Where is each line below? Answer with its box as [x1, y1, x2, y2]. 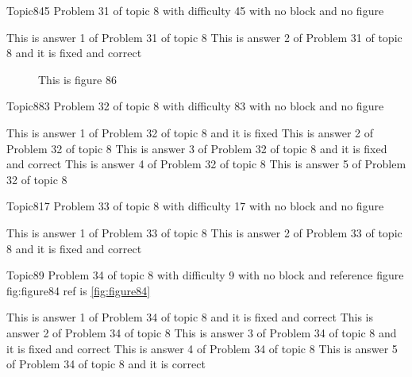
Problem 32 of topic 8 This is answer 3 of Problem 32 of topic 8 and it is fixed [6, 140, 387, 156]
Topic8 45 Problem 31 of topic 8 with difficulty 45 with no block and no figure [6, 2, 384, 18]
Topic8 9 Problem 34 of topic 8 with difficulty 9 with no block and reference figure [6, 267, 404, 283]
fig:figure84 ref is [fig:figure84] [6, 282, 151, 298]
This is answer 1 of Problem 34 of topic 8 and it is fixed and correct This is [6, 309, 373, 325]
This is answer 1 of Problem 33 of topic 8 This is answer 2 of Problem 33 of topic [6, 224, 402, 240]
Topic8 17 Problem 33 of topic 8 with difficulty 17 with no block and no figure [6, 198, 384, 214]
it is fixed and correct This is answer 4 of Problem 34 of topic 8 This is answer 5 [6, 340, 398, 356]
